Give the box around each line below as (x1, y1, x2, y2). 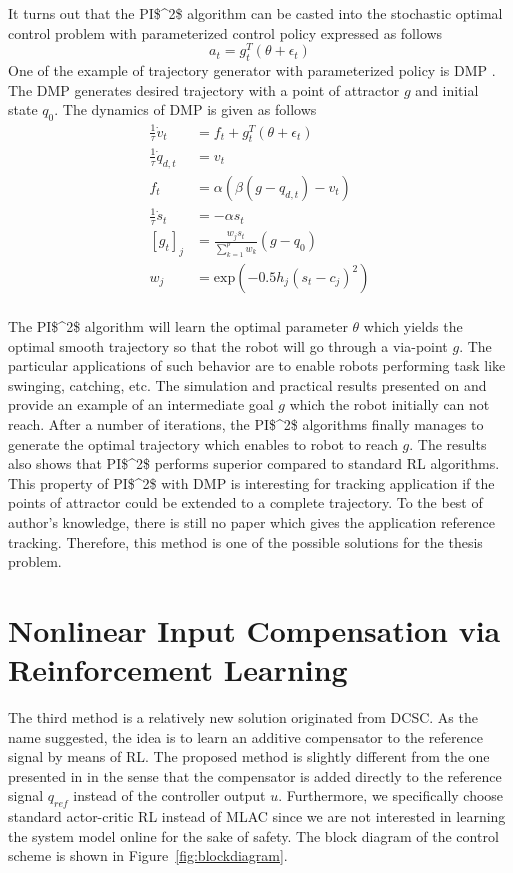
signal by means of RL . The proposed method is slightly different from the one (8, 746, 490, 767)
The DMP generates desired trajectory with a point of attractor (8, 79, 400, 100)
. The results (409, 433, 487, 454)
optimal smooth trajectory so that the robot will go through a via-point (8, 335, 448, 356)
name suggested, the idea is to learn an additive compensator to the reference (8, 726, 483, 747)
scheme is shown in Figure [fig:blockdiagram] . (8, 845, 288, 866)
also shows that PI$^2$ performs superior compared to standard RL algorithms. (8, 453, 500, 474)
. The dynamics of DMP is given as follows (54, 99, 317, 120)
